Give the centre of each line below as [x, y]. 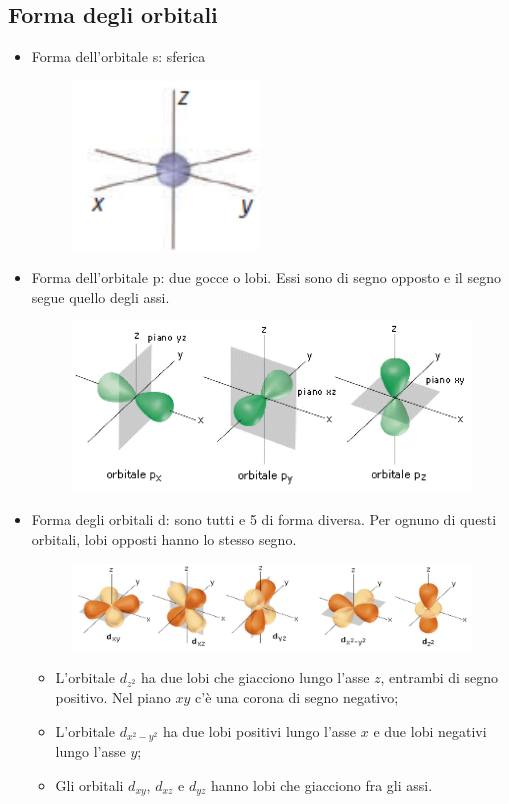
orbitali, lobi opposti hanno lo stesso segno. [164, 538]
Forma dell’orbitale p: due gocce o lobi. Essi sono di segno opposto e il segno [266, 277]
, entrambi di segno [439, 677]
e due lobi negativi [430, 730]
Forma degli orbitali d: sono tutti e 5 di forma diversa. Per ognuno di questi [264, 519]
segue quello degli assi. [100, 296]
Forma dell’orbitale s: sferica [118, 56]
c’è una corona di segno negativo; [297, 697]
